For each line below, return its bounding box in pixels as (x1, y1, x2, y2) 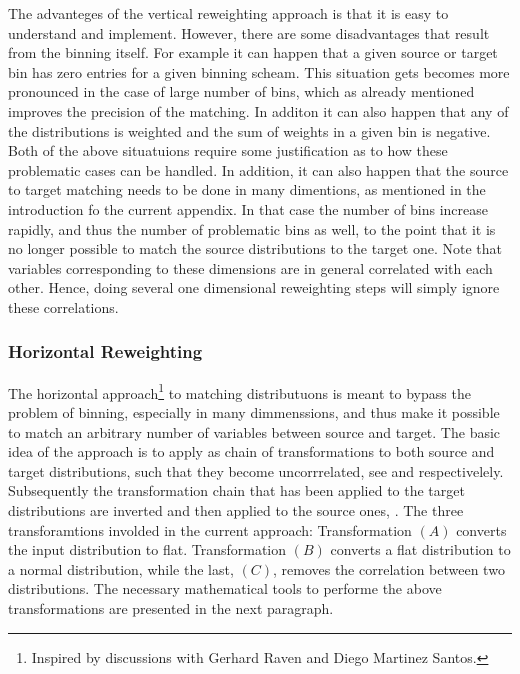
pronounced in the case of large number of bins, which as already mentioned (8, 81, 475, 102)
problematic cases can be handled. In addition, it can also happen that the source (8, 159, 509, 180)
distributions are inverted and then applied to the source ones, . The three (8, 499, 464, 520)
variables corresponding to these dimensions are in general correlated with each (8, 257, 493, 278)
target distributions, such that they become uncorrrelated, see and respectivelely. (8, 460, 504, 481)
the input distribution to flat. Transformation (8, 539, 287, 560)
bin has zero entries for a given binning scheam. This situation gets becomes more (8, 61, 510, 82)
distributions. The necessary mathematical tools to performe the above (8, 578, 442, 599)
